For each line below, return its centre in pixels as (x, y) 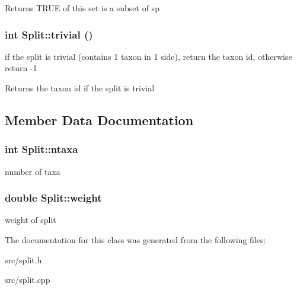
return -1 (21, 68)
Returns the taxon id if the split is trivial (80, 88)
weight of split (31, 220)
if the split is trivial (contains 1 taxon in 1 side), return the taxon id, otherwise (148, 56)
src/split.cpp (28, 280)
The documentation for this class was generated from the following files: (135, 240)
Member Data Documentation (99, 119)
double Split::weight (53, 198)
